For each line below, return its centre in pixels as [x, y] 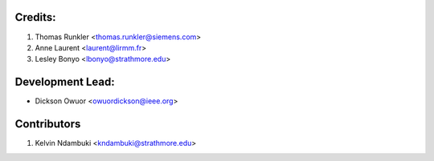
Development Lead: [65, 82]
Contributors [48, 124]
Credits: [35, 17]
